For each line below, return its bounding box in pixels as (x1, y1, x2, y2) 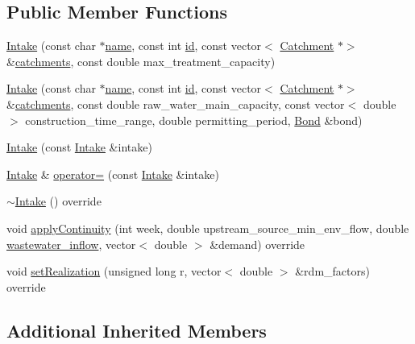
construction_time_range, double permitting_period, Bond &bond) (25, 111, 363, 128)
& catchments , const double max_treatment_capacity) (6, 52, 276, 69)
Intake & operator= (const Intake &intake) (6, 165, 219, 182)
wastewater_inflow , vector (6, 235, 136, 252)
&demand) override (210, 235, 305, 252)
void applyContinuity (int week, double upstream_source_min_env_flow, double (6, 219, 409, 236)
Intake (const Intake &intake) (6, 139, 152, 155)
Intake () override (15, 193, 102, 209)
